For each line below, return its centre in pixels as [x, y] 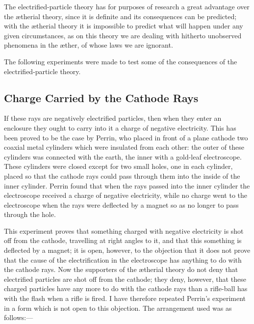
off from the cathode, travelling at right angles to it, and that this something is [123, 240]
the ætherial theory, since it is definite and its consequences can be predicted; [120, 16]
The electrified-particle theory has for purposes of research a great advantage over [127, 6]
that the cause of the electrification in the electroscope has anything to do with [123, 259]
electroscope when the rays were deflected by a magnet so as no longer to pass [121, 204]
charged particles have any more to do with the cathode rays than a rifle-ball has [126, 288]
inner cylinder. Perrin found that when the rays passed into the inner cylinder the [127, 185]
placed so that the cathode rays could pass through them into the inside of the [122, 175]
